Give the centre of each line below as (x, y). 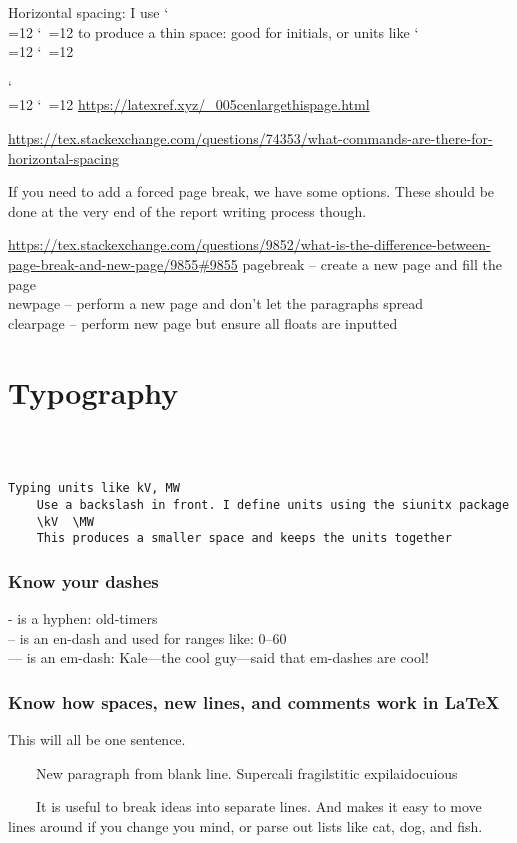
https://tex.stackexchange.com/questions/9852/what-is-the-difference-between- (249, 244)
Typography (93, 391)
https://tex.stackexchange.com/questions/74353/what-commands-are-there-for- (250, 137)
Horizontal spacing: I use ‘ (88, 12)
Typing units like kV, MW (94, 488)
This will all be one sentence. (97, 739)
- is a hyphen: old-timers (83, 618)
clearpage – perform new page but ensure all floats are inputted (203, 322)
